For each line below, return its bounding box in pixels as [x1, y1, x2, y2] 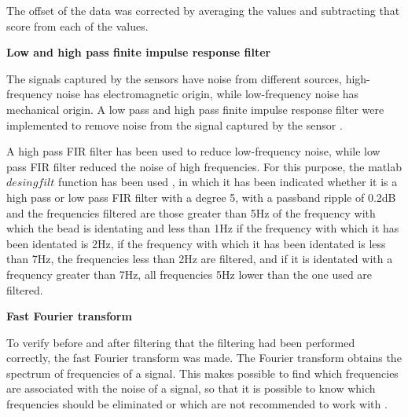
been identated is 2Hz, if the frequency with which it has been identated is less [6, 235, 386, 251]
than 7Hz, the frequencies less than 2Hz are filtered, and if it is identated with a [6, 251, 393, 267]
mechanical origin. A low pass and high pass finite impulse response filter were [6, 101, 384, 117]
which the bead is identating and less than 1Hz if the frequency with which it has [6, 220, 399, 236]
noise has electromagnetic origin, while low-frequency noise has [56, 86, 359, 102]
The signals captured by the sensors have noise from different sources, [6, 70, 342, 86]
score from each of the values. [6, 17, 149, 34]
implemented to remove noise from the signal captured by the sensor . [6, 116, 343, 133]
